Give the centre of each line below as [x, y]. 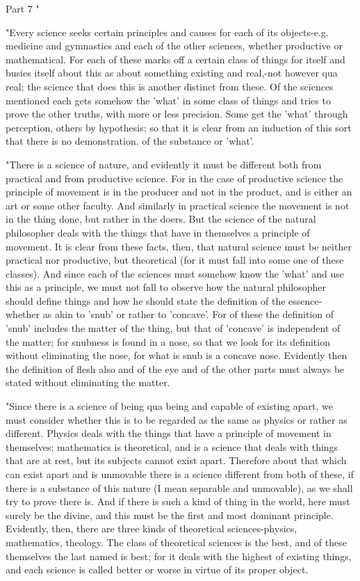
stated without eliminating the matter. [88, 382]
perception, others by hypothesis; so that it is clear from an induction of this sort [179, 127]
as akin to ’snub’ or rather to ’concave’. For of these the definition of [188, 314]
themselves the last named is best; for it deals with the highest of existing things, [179, 556]
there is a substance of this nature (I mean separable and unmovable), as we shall [179, 487]
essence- [305, 300]
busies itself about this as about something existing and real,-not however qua [172, 73]
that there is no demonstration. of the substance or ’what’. [130, 141]
